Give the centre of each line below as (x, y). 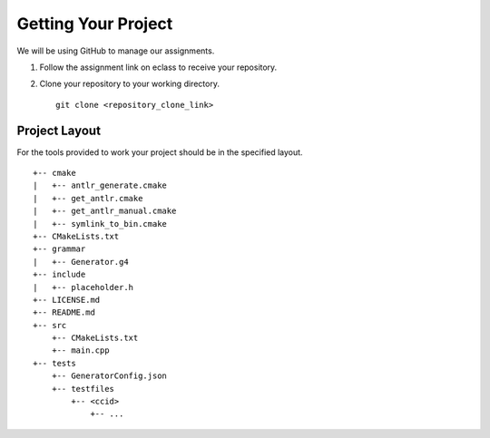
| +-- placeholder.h (83, 287)
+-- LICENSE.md (67, 300)
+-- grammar (59, 249)
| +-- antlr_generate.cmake (100, 185)
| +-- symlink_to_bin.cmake (100, 224)
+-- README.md (64, 312)
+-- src (50, 325)
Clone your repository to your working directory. (129, 84)
